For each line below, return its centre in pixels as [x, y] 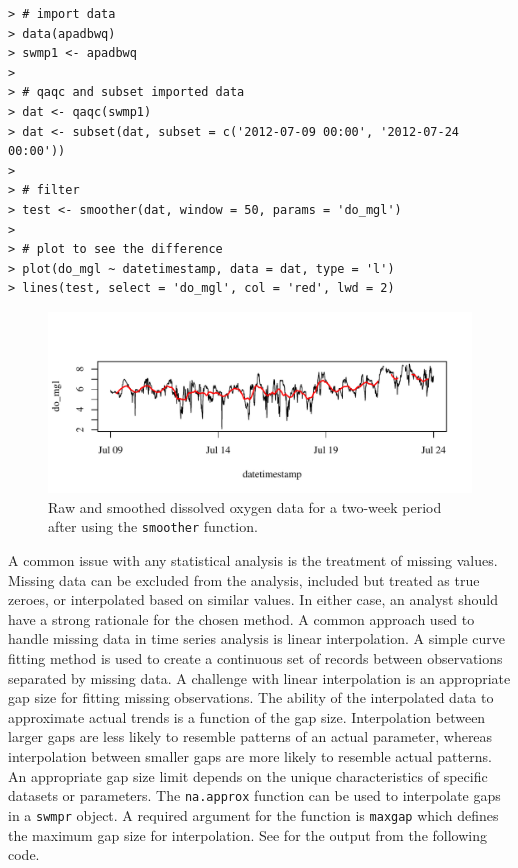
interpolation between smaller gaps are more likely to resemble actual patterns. [250, 756]
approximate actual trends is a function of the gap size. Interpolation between [247, 716]
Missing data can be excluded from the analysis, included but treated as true [244, 579]
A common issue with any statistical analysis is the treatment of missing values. [253, 560]
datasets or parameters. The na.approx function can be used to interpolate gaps [254, 795]
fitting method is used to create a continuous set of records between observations [255, 658]
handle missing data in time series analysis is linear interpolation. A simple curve [256, 638]
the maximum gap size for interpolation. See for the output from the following [247, 834]
